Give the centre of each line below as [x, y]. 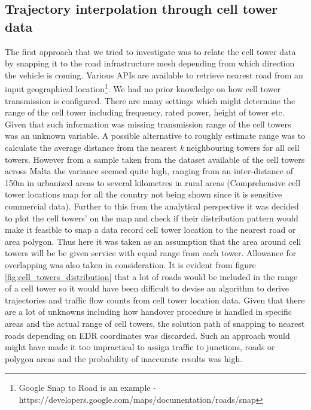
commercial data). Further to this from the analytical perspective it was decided [152, 206]
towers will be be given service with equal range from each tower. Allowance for [151, 253]
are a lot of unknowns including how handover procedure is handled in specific [148, 312]
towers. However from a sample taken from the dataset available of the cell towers [155, 159]
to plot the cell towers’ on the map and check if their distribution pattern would [152, 218]
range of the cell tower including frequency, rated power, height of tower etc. [145, 112]
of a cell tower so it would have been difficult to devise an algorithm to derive [147, 288]
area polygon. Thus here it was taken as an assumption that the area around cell [153, 241]
